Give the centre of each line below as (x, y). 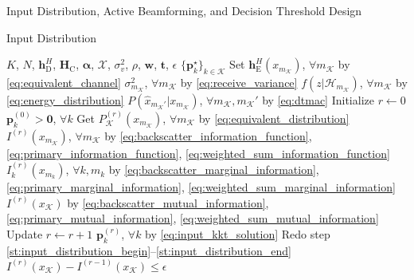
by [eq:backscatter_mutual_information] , (168, 202)
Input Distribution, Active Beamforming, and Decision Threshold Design (184, 10)
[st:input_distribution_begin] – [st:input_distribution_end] (149, 250)
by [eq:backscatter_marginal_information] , (214, 170)
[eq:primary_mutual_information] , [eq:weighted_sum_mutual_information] (193, 218)
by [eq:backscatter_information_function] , (208, 135)
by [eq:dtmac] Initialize (318, 99)
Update (25, 233)
